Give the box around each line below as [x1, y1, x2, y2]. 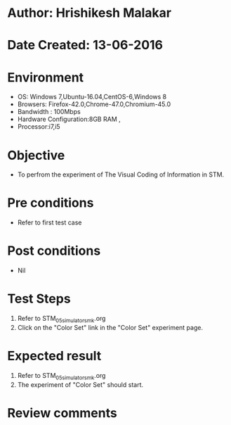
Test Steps [7, 291, 72, 307]
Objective [7, 147, 65, 163]
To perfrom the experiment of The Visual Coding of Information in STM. [17, 170, 225, 179]
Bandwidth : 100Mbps [17, 108, 81, 116]
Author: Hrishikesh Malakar [7, 5, 172, 21]
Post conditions [7, 243, 101, 259]
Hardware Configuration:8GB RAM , [17, 115, 121, 124]
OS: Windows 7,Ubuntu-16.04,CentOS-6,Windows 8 [17, 93, 167, 101]
